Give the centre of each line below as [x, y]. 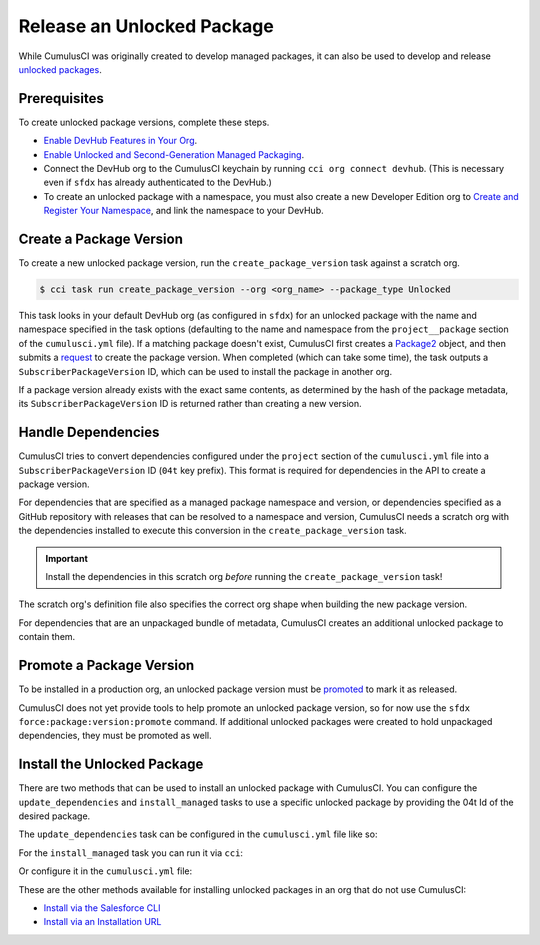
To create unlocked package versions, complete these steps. [144, 122]
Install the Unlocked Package [111, 764]
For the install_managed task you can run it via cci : [131, 852]
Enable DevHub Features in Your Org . [120, 141]
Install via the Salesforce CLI [102, 907]
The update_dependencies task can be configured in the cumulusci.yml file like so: [198, 834]
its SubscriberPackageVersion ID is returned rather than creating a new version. [190, 404]
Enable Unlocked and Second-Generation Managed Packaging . [174, 154]
